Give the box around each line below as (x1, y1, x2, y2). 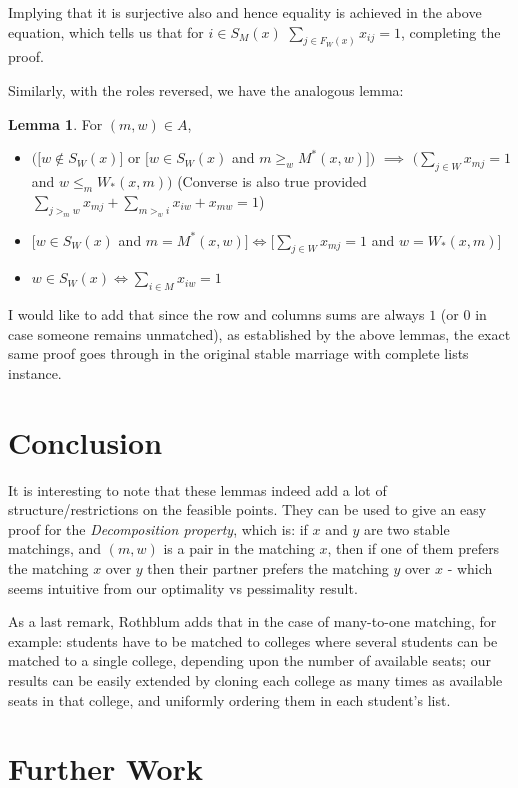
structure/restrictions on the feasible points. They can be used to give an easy (8, 499, 487, 520)
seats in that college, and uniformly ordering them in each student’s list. (8, 689, 451, 710)
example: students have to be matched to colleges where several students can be (8, 630, 498, 651)
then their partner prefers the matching (147, 558, 389, 579)
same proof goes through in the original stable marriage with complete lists (8, 343, 469, 364)
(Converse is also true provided (177, 171, 367, 192)
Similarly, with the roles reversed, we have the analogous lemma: (8, 80, 404, 101)
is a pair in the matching (163, 538, 315, 559)
